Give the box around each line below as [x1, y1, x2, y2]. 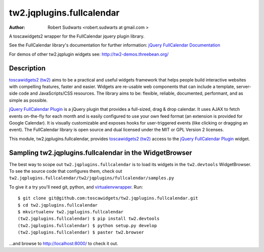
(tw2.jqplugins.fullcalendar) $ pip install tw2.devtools [18, 216, 160, 222]
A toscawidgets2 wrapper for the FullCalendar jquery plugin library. [9, 33, 145, 39]
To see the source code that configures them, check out [9, 168, 122, 174]
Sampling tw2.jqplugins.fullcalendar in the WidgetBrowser [9, 148, 193, 157]
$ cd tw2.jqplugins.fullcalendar [18, 202, 98, 208]
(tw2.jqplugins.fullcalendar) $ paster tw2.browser [18, 230, 144, 235]
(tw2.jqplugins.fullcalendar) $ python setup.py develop [18, 223, 157, 228]
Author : [9, 24, 25, 30]
